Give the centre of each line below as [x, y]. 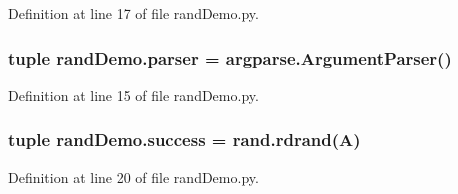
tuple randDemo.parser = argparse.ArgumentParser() [230, 57]
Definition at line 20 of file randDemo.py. [133, 176]
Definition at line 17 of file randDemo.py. [133, 13]
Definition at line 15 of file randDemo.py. [133, 94]
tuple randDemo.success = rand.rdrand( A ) [184, 139]
